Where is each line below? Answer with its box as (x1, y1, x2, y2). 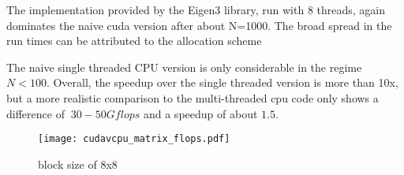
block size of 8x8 (38, 155, 118, 172)
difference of (6, 105, 65, 121)
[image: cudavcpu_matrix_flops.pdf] (38, 133, 230, 145)
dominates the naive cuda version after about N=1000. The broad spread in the (6, 17, 392, 33)
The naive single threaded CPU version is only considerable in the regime (6, 58, 362, 75)
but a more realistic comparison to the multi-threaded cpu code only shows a (6, 89, 379, 106)
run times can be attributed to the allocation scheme (6, 32, 262, 49)
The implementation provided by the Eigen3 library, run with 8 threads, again (6, 2, 386, 17)
